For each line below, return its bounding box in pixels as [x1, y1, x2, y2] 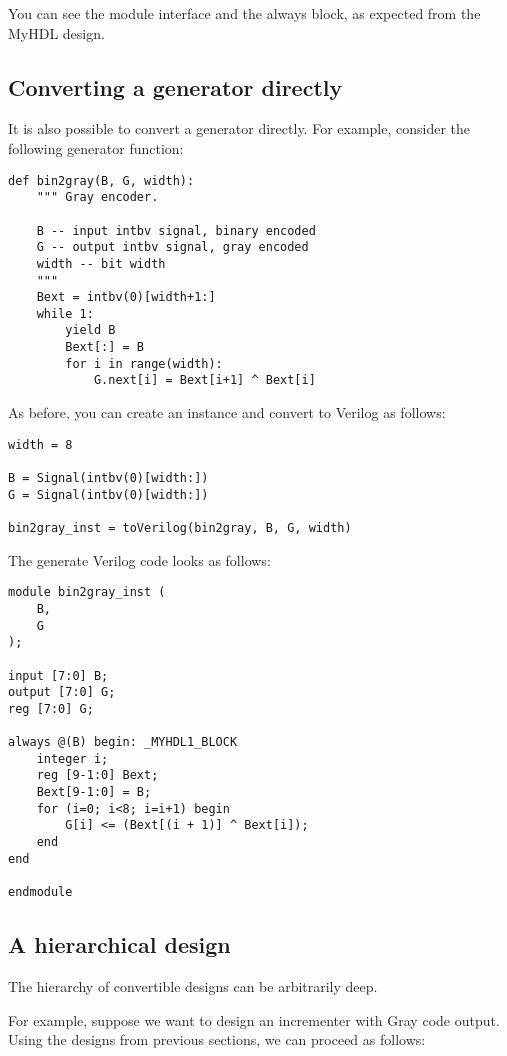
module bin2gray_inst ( [8, 585, 166, 600]
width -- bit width [36, 256, 166, 271]
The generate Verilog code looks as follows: [8, 549, 271, 570]
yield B [65, 323, 116, 338]
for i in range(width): [65, 356, 223, 371]
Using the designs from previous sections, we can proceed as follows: [8, 1029, 426, 1050]
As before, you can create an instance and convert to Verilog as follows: [8, 402, 446, 423]
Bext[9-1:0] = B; [36, 785, 152, 800]
